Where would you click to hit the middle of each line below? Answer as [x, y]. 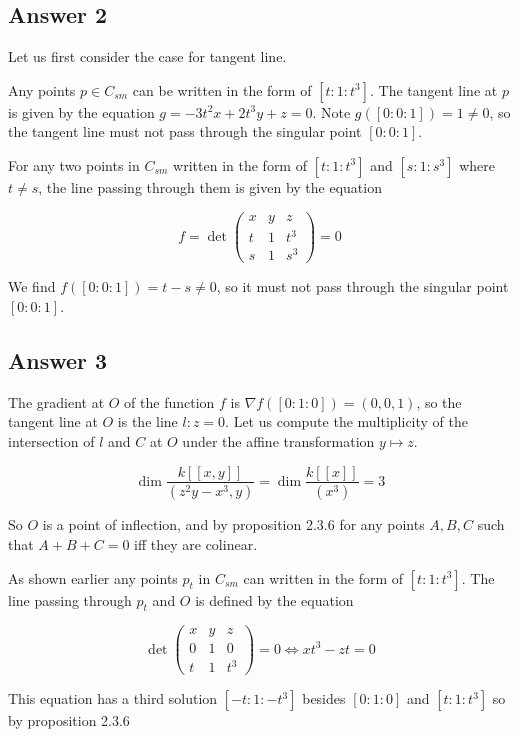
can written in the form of [323, 577]
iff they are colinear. [196, 544]
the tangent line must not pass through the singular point [185, 131]
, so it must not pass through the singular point [362, 286]
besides [324, 698]
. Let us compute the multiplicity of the [347, 421]
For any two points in [74, 164]
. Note [331, 111]
